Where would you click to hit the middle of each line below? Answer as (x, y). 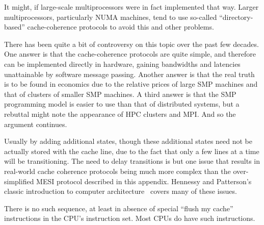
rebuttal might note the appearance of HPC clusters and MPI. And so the (120, 114)
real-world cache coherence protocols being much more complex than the (117, 171)
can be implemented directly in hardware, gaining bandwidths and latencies (122, 64)
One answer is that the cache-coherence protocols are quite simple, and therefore (130, 54)
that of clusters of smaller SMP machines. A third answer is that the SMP (120, 94)
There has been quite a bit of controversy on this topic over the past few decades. (131, 44)
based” (15, 27)
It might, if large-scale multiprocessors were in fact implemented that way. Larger (131, 7)
